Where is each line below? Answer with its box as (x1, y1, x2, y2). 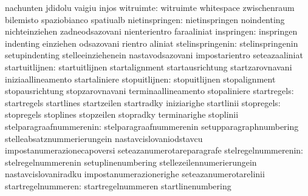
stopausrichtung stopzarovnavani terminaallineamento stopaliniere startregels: (5, 84, 294, 97)
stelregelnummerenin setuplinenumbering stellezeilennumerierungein (5, 155, 257, 168)
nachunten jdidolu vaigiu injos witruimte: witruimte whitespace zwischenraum (5, 1, 295, 13)
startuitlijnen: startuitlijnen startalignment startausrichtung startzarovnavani (5, 60, 292, 73)
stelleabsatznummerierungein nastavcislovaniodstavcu (5, 132, 203, 144)
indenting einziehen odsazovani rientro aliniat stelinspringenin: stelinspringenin (5, 36, 298, 49)
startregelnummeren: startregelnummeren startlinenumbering (5, 179, 231, 192)
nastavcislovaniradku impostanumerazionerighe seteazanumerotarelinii (5, 167, 265, 180)
